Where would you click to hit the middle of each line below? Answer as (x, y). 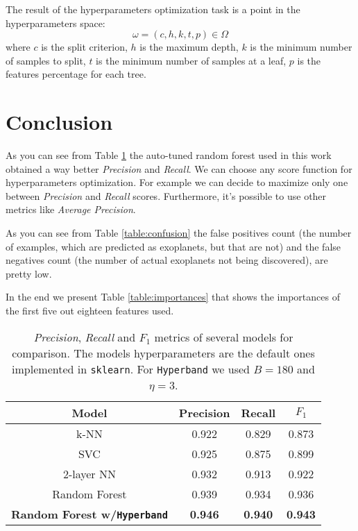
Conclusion (59, 122)
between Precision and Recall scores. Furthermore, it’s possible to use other (166, 195)
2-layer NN (89, 473)
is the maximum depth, (189, 47)
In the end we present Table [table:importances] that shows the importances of (173, 297)
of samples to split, (46, 60)
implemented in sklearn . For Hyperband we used (131, 369)
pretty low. (29, 273)
